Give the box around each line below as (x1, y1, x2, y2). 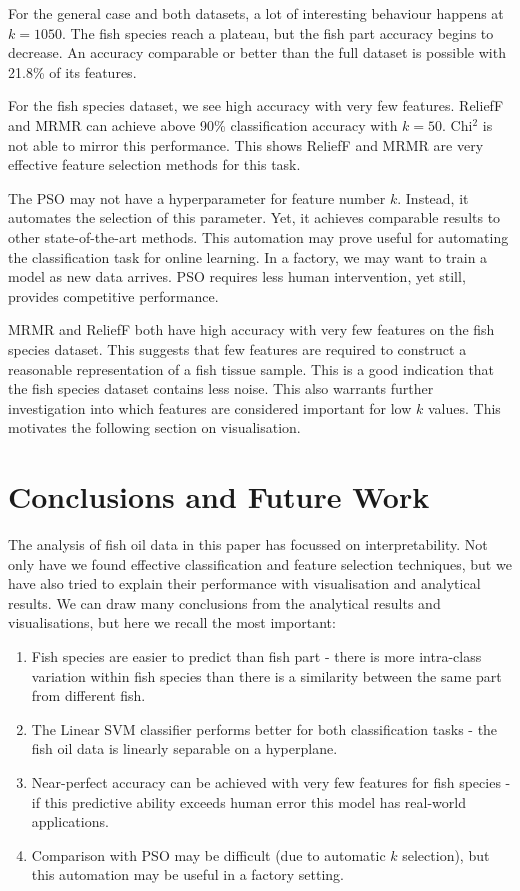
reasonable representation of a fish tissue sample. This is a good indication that (8, 358, 495, 379)
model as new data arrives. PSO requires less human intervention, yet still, (8, 266, 466, 287)
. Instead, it (397, 187, 469, 208)
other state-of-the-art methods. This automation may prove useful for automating (8, 226, 509, 247)
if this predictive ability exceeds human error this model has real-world (31, 791, 466, 812)
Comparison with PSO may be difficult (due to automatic (31, 844, 386, 865)
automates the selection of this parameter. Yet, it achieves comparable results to (8, 207, 501, 228)
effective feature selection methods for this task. (8, 154, 301, 175)
